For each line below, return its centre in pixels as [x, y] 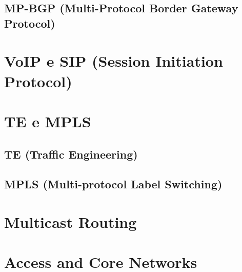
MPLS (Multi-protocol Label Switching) [113, 184]
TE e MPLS [48, 121]
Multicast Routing [70, 221]
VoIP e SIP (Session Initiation [114, 61]
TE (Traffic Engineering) [71, 154]
